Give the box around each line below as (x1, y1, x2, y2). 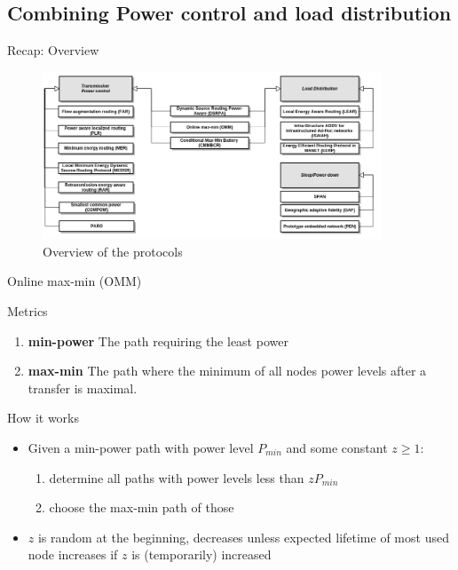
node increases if (28, 545, 118, 564)
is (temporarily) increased (131, 545, 272, 564)
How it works (7, 408, 79, 427)
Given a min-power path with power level (28, 438, 254, 456)
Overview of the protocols (43, 241, 183, 260)
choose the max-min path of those (49, 498, 234, 517)
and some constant (286, 438, 388, 456)
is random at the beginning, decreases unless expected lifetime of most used (37, 527, 449, 546)
